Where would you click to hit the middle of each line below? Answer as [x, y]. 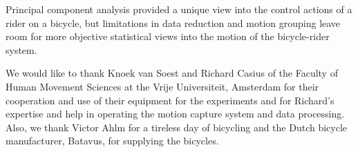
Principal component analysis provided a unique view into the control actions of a [179, 9]
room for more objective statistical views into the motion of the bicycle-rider [168, 36]
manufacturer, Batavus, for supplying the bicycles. [112, 141]
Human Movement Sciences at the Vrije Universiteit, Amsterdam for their [162, 86]
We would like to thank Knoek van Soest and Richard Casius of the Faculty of [172, 73]
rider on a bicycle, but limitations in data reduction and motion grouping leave [173, 22]
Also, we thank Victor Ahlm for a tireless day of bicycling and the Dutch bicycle [177, 127]
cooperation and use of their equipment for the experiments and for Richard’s [170, 100]
